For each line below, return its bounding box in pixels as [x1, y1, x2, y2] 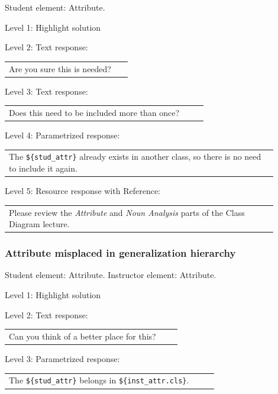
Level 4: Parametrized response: [5, 129, 120, 141]
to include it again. [9, 162, 77, 175]
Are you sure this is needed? [9, 62, 111, 75]
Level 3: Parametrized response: [5, 353, 120, 365]
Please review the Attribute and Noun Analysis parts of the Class [9, 206, 245, 218]
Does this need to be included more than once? [9, 106, 180, 118]
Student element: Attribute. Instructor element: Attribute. [5, 269, 216, 281]
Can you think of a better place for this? [9, 330, 156, 342]
